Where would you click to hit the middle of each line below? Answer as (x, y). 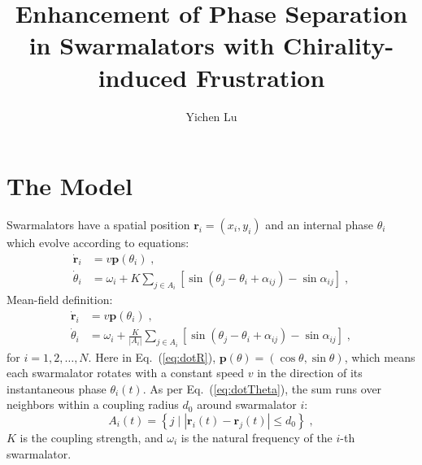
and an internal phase (319, 225)
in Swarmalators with (152, 45)
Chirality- (339, 45)
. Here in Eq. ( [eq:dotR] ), (152, 356)
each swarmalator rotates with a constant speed (126, 373)
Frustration (260, 77)
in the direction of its (310, 373)
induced (143, 77)
